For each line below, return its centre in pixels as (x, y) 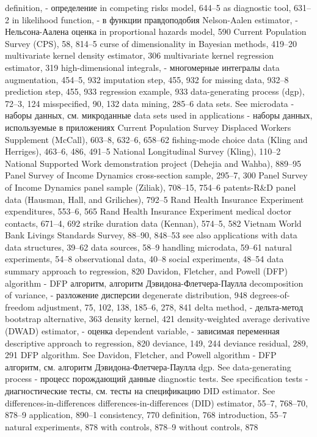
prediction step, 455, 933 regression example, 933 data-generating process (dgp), (155, 91)
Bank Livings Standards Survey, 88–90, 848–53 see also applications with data (151, 235)
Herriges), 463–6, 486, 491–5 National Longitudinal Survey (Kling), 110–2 (143, 151)
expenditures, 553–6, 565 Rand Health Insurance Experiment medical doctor (148, 211)
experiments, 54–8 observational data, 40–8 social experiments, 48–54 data (144, 259)
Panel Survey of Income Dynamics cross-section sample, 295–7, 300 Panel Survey (156, 175)
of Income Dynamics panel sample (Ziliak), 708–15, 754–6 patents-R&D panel (151, 187)
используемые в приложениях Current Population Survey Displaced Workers (148, 127)
